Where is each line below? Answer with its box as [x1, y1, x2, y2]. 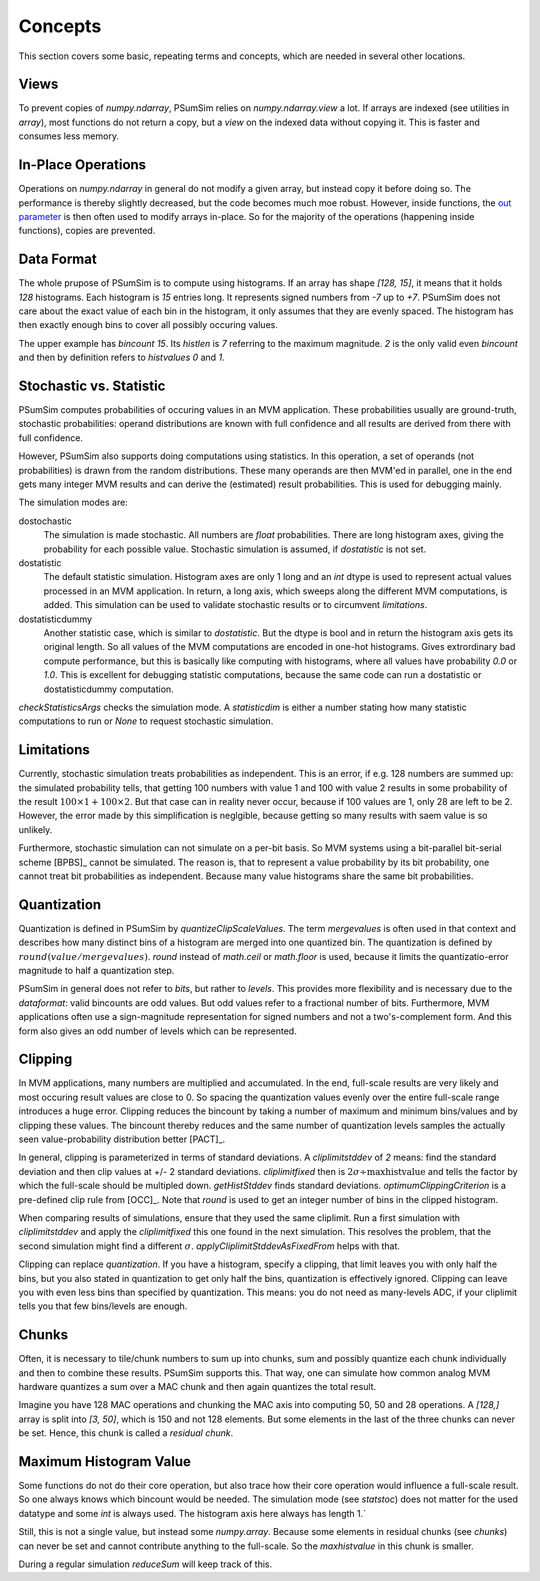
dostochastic [18, 515, 72, 527]
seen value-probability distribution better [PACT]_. [18, 1133, 226, 1145]
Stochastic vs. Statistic [18, 377, 166, 394]
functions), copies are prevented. [18, 225, 156, 237]
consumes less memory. [18, 130, 120, 142]
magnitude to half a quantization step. [18, 965, 175, 976]
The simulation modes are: [18, 496, 129, 509]
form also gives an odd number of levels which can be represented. [18, 1025, 297, 1037]
